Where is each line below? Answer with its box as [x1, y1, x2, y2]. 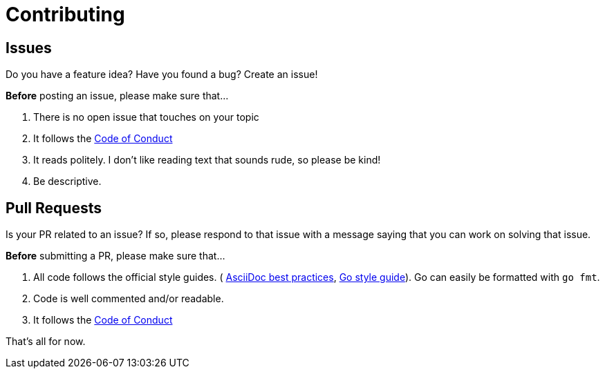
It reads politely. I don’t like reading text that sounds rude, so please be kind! [33, 154, 381, 166]
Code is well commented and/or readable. [33, 293, 224, 305]
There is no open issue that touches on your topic [33, 111, 259, 124]
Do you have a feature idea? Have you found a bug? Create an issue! [6, 68, 318, 81]
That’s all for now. [6, 335, 86, 348]
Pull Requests [6, 199, 102, 217]
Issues [6, 39, 52, 57]
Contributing [6, 3, 125, 26]
